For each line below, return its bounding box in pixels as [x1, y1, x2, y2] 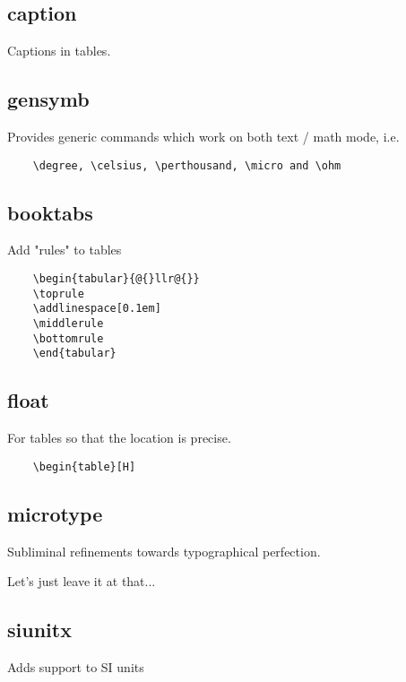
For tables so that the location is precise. [7, 428, 231, 447]
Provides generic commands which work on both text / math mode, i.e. [7, 127, 400, 145]
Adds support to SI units [7, 658, 144, 677]
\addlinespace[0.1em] [32, 302, 161, 315]
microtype [7, 499, 103, 527]
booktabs [7, 198, 93, 226]
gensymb [7, 85, 90, 113]
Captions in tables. [7, 41, 111, 60]
